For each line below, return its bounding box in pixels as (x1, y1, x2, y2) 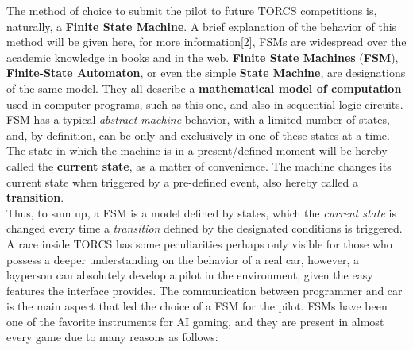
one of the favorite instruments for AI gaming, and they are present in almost (6, 313, 384, 329)
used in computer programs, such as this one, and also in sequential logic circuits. (6, 95, 403, 112)
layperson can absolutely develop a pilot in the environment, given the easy (6, 267, 373, 283)
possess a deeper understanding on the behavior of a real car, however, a (6, 251, 359, 267)
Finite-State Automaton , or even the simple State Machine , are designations (6, 64, 406, 81)
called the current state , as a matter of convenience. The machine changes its (6, 157, 392, 174)
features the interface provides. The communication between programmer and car (6, 282, 403, 298)
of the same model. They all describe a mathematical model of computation (6, 79, 402, 96)
